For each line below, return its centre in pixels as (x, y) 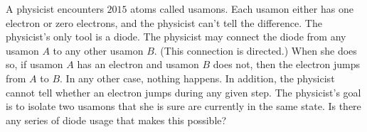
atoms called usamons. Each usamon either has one (242, 9)
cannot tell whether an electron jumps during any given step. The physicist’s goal (183, 92)
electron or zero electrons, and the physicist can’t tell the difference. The (164, 22)
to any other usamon (98, 50)
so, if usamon (34, 64)
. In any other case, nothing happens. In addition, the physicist (197, 78)
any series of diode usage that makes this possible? (116, 120)
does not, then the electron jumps (287, 64)
